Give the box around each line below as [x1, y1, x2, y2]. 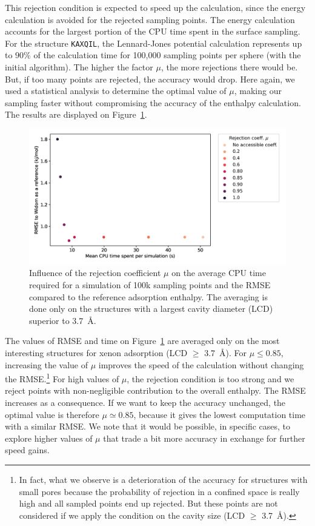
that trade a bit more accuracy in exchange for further [103, 431, 305, 444]
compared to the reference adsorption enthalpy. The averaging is [29, 290, 268, 303]
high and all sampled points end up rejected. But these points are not [19, 497, 278, 510]
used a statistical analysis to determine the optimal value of [5, 84, 227, 97]
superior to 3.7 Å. [29, 314, 96, 326]
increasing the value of [5, 358, 88, 371]
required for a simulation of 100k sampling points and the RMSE [29, 278, 271, 291]
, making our [234, 84, 282, 97]
